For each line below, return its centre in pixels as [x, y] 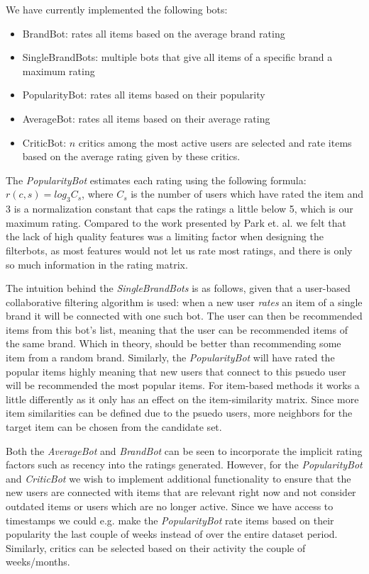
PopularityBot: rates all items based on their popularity [144, 95]
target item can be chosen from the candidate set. [114, 427]
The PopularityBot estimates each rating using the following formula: [156, 180]
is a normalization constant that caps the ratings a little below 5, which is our [183, 209]
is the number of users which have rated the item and [247, 194]
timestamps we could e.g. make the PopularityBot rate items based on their [170, 520]
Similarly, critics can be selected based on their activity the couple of [156, 547]
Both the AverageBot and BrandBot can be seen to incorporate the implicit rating [184, 450]
